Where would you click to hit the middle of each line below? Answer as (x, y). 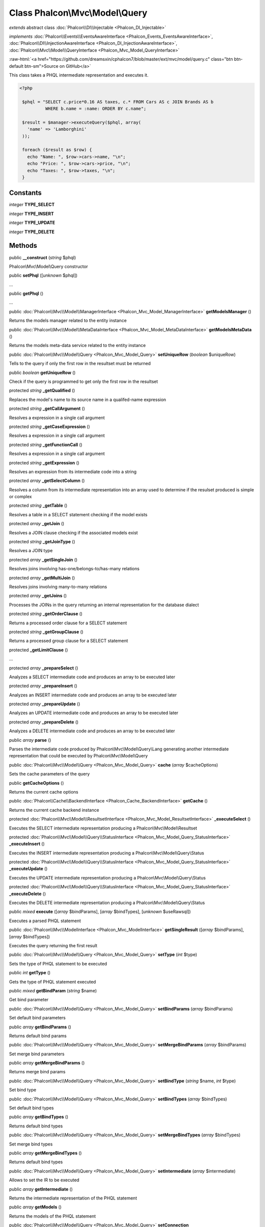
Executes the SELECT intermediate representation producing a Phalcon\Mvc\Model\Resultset (103, 828)
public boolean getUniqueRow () (42, 373)
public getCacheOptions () (37, 783)
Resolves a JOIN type (31, 551)
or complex (20, 497)
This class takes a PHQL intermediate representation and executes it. (79, 75)
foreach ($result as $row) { (57, 150)
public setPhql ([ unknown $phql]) (43, 275)
